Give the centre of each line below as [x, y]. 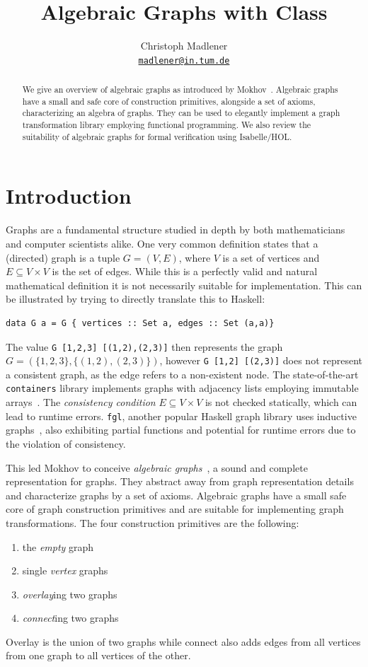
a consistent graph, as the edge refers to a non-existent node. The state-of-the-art [182, 374]
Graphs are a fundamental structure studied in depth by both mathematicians [176, 230]
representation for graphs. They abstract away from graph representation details [180, 481]
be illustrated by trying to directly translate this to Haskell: [136, 299]
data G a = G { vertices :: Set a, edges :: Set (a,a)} [140, 323]
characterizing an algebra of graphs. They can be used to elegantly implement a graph [181, 113]
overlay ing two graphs [70, 594]
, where [195, 257]
